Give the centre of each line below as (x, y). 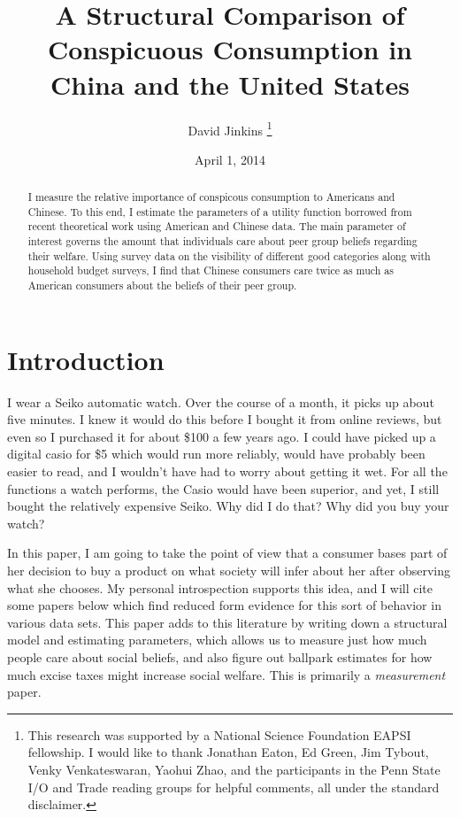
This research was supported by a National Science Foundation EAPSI (219, 734)
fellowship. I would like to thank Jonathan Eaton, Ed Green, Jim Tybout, (228, 752)
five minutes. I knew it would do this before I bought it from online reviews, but (225, 419)
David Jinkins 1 (230, 128)
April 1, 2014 (230, 159)
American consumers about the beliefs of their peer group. (162, 286)
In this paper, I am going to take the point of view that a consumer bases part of (227, 553)
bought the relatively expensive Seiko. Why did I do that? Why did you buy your (228, 506)
